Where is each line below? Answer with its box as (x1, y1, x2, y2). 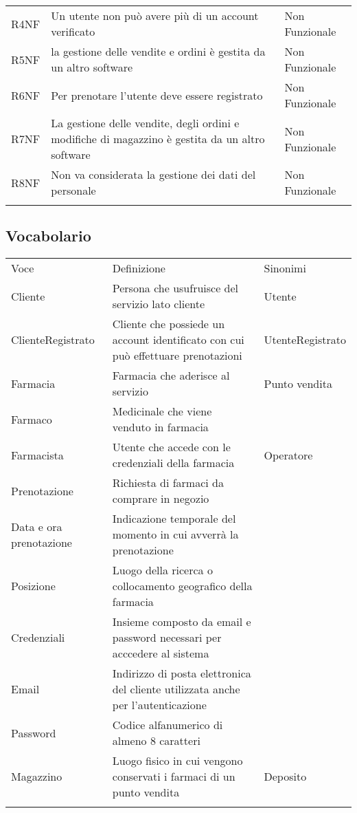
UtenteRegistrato (264, 332, 346, 348)
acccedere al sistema (112, 645, 209, 662)
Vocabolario (5, 225, 91, 246)
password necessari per (112, 629, 222, 646)
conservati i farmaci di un (112, 768, 235, 785)
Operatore (264, 446, 313, 463)
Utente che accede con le (112, 439, 231, 455)
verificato (51, 23, 95, 39)
